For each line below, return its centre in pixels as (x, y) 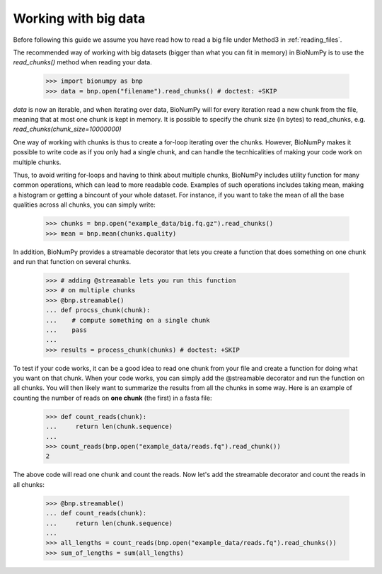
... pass (66, 330)
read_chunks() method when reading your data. (82, 62)
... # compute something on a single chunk (128, 320)
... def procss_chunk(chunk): (98, 310)
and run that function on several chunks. (72, 261)
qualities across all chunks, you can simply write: (84, 205)
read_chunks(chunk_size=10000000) (67, 129)
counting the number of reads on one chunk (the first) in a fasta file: (112, 398)
